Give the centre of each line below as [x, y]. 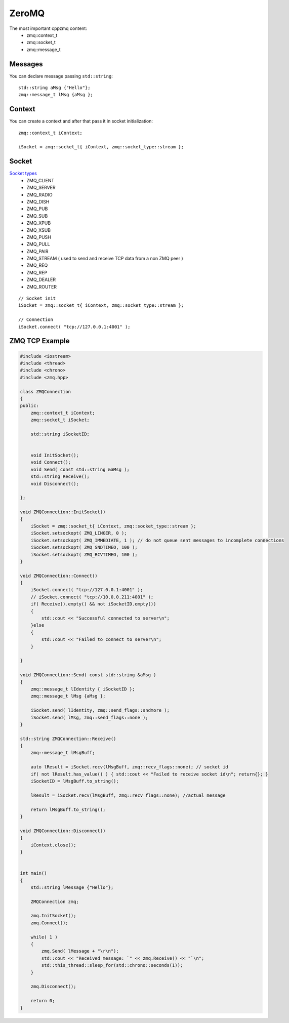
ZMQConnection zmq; [55, 902]
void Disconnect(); [55, 484]
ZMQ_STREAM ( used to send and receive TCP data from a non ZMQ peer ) [105, 259]
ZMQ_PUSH [39, 237]
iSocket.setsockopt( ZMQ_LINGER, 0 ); [79, 533]
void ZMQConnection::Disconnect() [63, 831]
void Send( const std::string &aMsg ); [80, 469]
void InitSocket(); [55, 455]
